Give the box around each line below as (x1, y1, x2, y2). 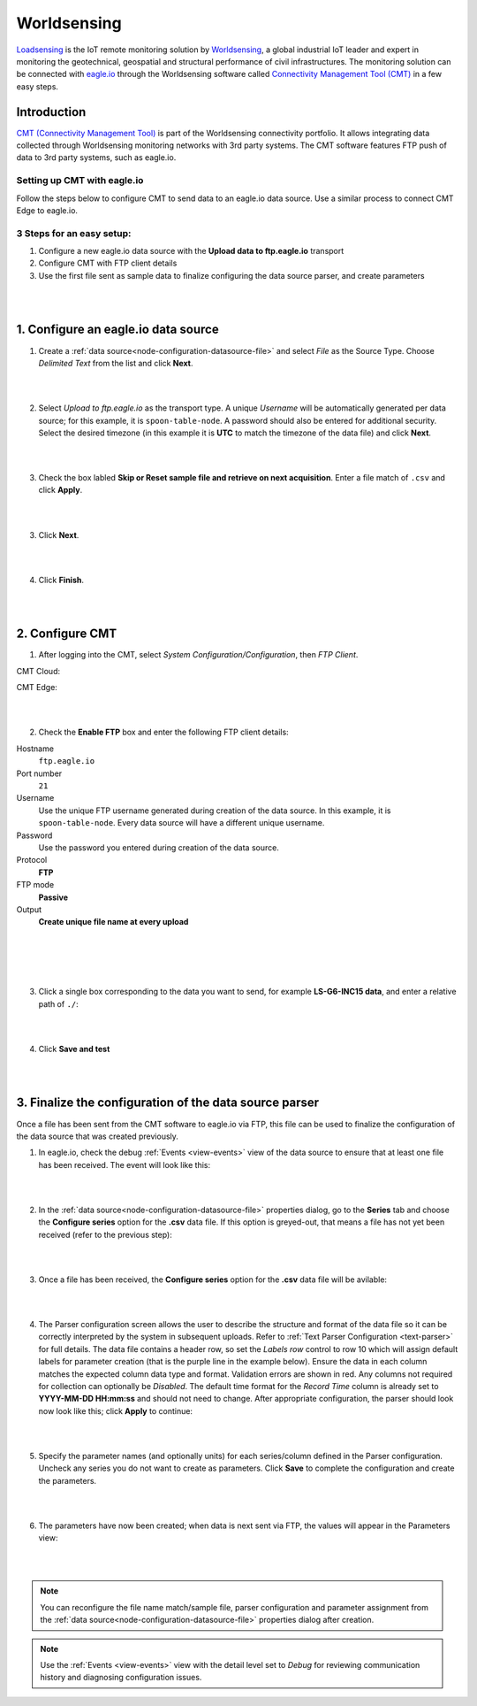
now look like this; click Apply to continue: (38, 1405, 193, 1416)
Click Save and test (38, 1043, 110, 1054)
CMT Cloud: (16, 665, 61, 676)
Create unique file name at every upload (38, 917, 189, 927)
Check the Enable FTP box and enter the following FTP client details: (38, 726, 289, 738)
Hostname (16, 743, 55, 754)
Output (16, 903, 42, 915)
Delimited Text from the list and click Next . (38, 357, 193, 368)
